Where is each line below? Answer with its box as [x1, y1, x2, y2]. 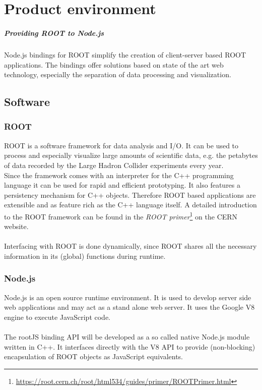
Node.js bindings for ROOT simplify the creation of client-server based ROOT [4, 49, 246, 60]
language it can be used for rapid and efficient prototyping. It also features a [4, 180, 241, 190]
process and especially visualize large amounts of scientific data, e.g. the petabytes [4, 150, 258, 160]
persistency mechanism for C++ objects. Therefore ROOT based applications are [4, 189, 256, 200]
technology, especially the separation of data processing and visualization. [4, 69, 231, 80]
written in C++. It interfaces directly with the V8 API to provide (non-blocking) [4, 341, 255, 352]
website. [4, 221, 29, 232]
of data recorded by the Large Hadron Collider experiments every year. [4, 159, 224, 170]
